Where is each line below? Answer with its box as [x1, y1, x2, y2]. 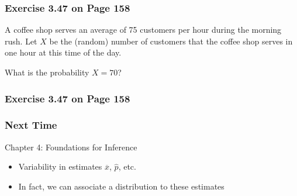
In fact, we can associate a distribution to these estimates [18, 180, 225, 192]
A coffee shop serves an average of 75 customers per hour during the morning [5, 23, 282, 36]
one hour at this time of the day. [5, 46, 122, 59]
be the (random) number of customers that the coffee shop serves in [49, 35, 293, 47]
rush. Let [5, 35, 37, 47]
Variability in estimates [18, 160, 102, 173]
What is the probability [5, 66, 89, 78]
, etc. [118, 160, 136, 173]
